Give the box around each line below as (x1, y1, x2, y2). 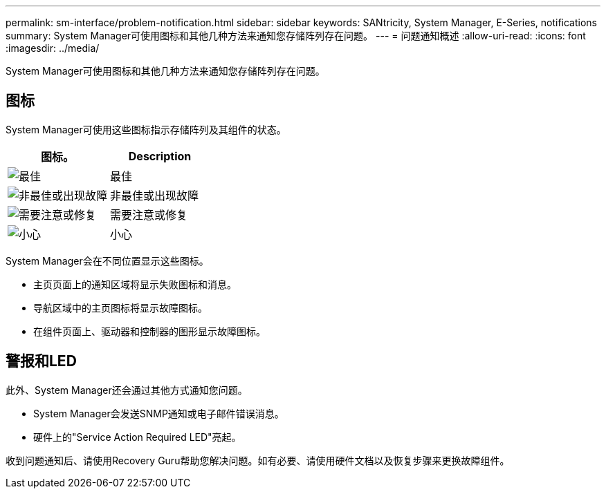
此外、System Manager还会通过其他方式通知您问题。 (6, 383, 248, 396)
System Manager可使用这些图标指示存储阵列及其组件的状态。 (6, 123, 286, 135)
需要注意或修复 (110, 207, 188, 222)
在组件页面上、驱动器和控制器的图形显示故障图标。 (33, 325, 266, 337)
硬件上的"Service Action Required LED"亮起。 (33, 430, 241, 443)
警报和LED (6, 352, 77, 370)
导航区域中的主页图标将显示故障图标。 (33, 301, 208, 314)
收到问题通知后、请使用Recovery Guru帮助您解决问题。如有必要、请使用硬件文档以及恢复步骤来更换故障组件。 (6, 454, 510, 466)
